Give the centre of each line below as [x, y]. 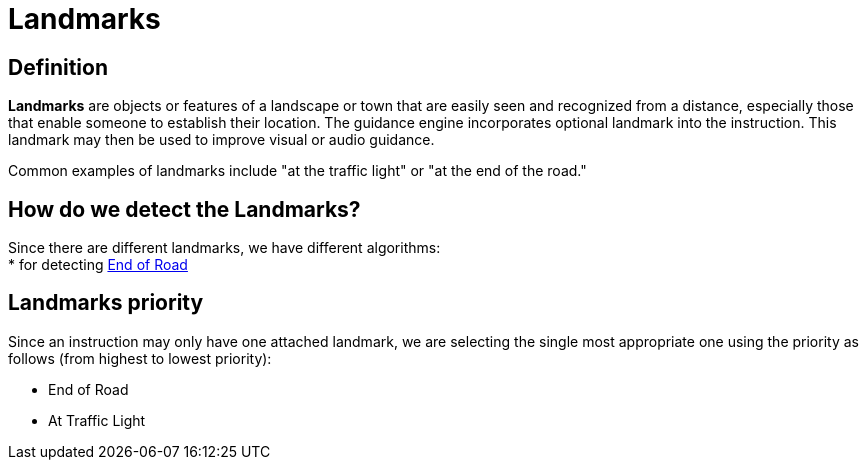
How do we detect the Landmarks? [184, 209]
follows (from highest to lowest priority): [140, 358]
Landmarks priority [106, 303]
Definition [58, 67]
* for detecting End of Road [98, 265]
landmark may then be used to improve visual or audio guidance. [221, 140]
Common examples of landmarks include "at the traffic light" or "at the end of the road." [297, 171]
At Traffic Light [97, 420]
